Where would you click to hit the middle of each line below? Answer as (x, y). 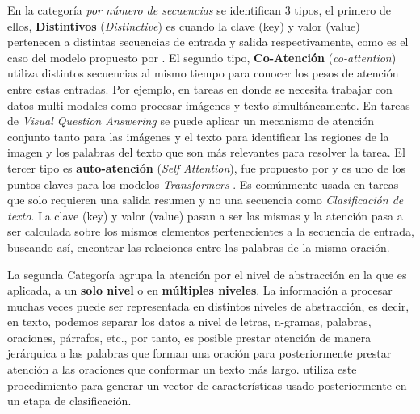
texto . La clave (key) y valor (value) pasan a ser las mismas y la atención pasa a (205, 215)
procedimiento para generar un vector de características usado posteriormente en (207, 385)
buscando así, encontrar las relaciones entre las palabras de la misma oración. (199, 247)
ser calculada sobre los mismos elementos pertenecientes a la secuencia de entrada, (211, 231)
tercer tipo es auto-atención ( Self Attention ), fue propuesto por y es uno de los (207, 167)
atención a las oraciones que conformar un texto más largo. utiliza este (182, 369)
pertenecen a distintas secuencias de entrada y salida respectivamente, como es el (208, 42)
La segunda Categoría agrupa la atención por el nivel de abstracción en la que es (207, 274)
